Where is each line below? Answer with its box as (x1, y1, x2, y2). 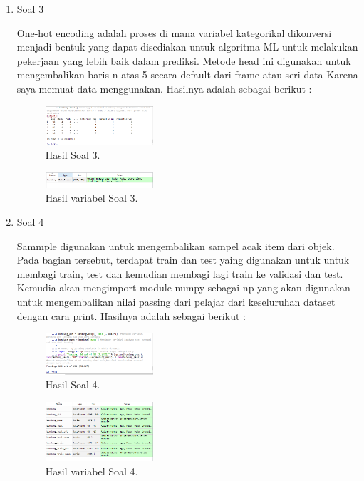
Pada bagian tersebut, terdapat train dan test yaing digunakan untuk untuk (16, 252, 350, 267)
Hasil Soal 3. (45, 147, 100, 162)
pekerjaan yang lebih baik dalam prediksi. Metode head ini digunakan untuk (16, 53, 351, 68)
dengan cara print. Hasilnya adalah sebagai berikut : (16, 308, 246, 323)
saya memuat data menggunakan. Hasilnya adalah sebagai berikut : (16, 81, 312, 95)
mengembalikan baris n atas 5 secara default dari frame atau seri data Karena (16, 67, 358, 82)
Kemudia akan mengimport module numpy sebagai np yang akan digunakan (16, 280, 350, 295)
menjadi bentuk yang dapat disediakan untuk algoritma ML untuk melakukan (16, 39, 358, 54)
